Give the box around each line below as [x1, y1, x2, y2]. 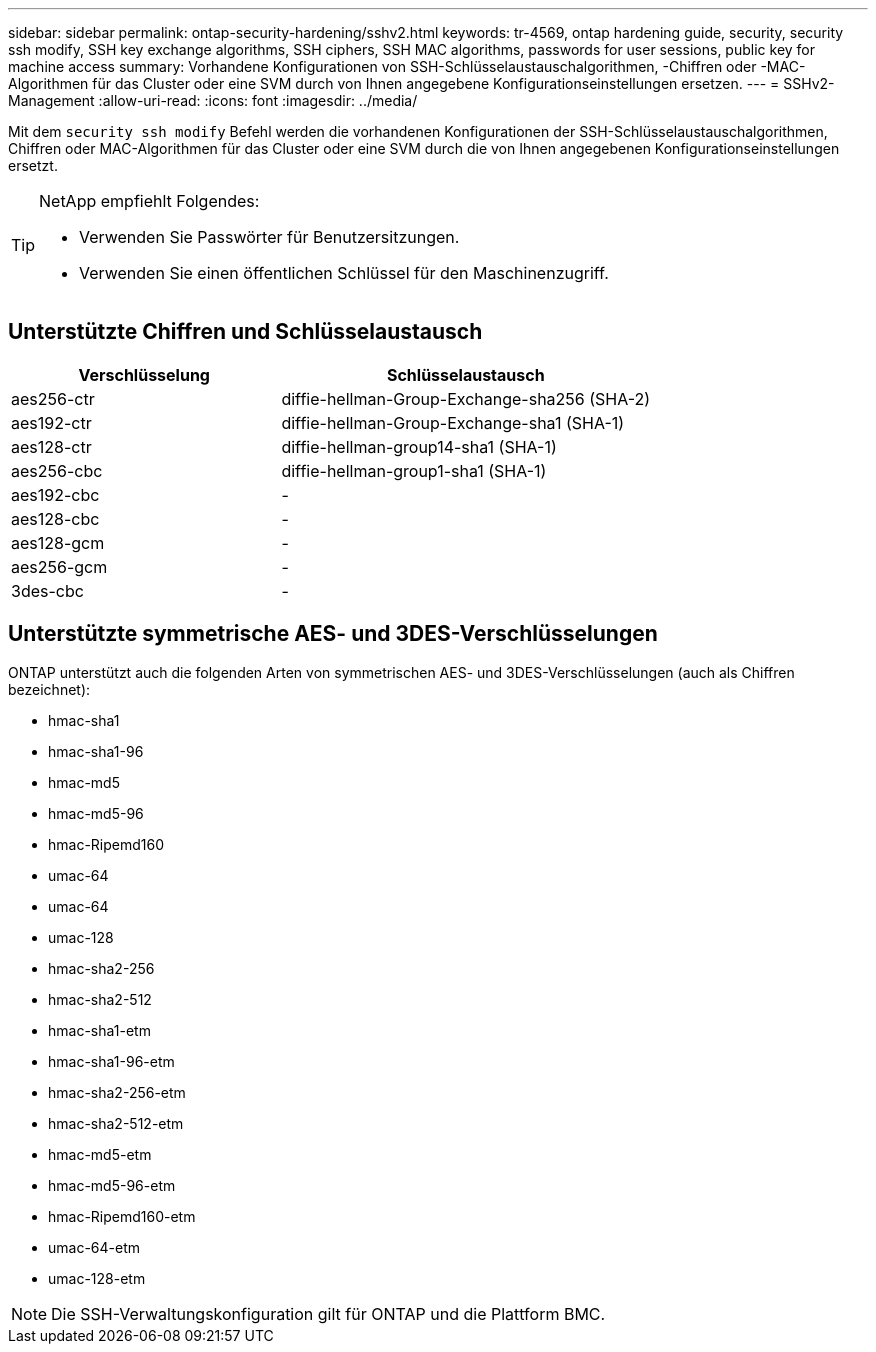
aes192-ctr [11, 412, 92, 433]
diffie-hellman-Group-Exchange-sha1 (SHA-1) [281, 412, 625, 433]
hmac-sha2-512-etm [48, 1114, 184, 1132]
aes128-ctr [11, 436, 92, 457]
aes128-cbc [11, 508, 100, 529]
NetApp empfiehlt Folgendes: [39, 191, 260, 211]
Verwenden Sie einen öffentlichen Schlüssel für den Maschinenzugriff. [79, 263, 609, 283]
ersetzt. [8, 157, 58, 174]
